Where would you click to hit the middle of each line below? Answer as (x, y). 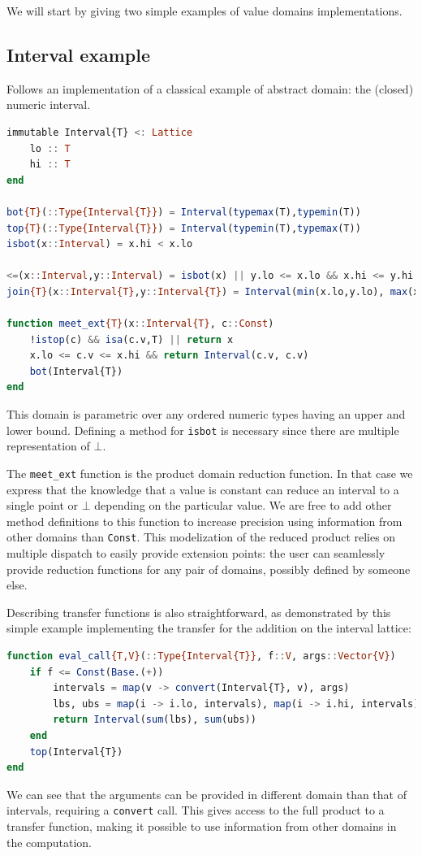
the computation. (50, 842)
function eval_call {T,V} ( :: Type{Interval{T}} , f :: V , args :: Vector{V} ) (201, 656)
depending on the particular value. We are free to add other (243, 505)
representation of (48, 446)
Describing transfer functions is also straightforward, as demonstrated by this (199, 612)
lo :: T (50, 148)
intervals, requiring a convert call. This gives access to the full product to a (196, 810)
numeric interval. (49, 104)
